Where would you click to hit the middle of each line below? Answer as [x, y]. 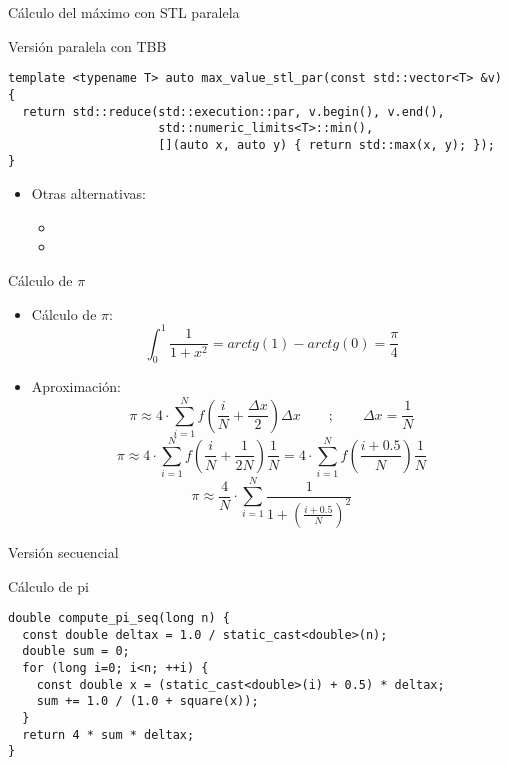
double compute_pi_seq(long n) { [119, 618]
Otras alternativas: [88, 193]
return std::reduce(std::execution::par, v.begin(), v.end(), [233, 111]
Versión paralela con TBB [87, 45]
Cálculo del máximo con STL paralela [124, 12]
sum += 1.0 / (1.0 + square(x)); [147, 701]
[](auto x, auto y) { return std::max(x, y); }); [326, 144]
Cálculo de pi [48, 585]
